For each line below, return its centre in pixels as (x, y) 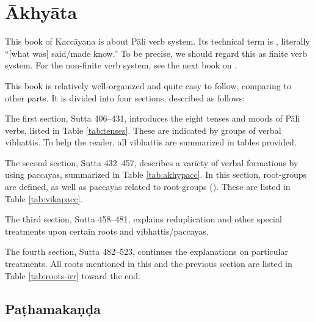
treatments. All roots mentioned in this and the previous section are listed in (149, 264)
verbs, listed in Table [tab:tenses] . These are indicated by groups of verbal (143, 130)
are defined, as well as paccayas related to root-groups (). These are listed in (148, 187)
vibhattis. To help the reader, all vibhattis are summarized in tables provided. (151, 142)
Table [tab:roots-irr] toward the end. (73, 275)
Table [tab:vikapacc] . (44, 198)
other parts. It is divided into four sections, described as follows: (125, 97)
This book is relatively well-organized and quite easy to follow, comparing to (148, 85)
